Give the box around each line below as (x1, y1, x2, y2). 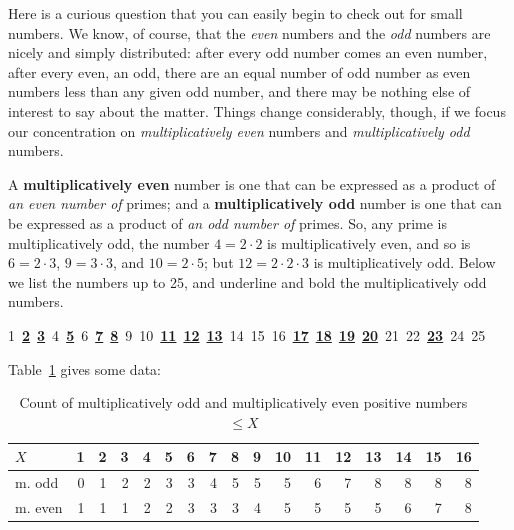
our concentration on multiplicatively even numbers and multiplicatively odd (8, 120, 470, 141)
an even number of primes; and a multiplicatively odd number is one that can (8, 193, 502, 214)
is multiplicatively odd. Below (313, 252, 496, 273)
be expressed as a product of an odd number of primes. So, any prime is (8, 212, 448, 233)
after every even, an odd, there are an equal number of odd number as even (8, 61, 471, 82)
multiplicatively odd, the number (8, 232, 210, 253)
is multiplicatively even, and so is (267, 232, 471, 253)
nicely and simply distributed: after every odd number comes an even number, (8, 42, 488, 63)
